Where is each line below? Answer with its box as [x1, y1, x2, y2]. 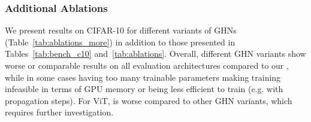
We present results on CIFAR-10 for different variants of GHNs [5, 24, 237, 36]
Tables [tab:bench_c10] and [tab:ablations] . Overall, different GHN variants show [5, 47, 306, 60]
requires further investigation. [5, 106, 114, 118]
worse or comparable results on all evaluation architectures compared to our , [5, 59, 289, 71]
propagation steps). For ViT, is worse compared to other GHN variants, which [5, 94, 292, 106]
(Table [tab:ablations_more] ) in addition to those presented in [5, 35, 235, 48]
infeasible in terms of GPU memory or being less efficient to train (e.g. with [5, 83, 283, 95]
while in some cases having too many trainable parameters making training [5, 71, 281, 83]
